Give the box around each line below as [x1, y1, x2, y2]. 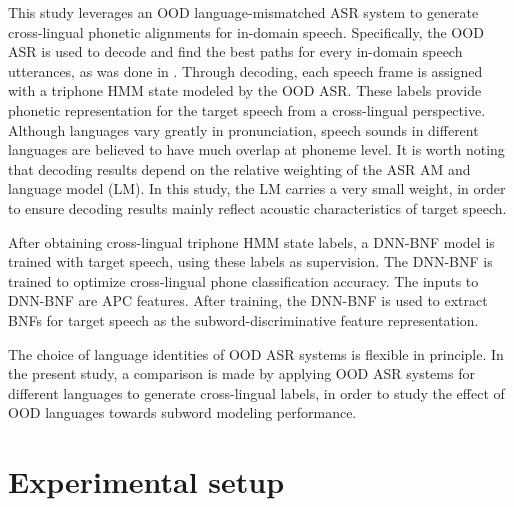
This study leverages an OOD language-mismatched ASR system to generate [8, 2, 479, 22]
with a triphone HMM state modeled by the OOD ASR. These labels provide [8, 80, 482, 101]
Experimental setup [8, 461, 285, 502]
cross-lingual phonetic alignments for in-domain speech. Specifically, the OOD [8, 21, 484, 42]
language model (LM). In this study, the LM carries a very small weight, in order [8, 178, 506, 199]
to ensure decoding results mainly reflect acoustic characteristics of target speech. [8, 197, 507, 218]
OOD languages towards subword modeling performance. [8, 402, 357, 423]
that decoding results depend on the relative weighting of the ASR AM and [8, 158, 471, 179]
